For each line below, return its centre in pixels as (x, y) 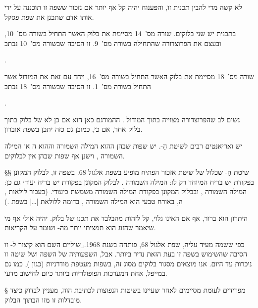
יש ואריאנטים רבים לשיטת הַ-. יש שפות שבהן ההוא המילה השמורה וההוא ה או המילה (124, 145)
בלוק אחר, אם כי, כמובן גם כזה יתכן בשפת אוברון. (74, 129)
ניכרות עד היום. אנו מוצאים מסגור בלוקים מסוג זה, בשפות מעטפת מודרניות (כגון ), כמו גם (128, 263)
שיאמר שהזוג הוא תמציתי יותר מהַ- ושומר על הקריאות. (80, 228)
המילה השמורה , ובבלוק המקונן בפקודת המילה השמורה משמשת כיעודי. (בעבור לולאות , (126, 191)
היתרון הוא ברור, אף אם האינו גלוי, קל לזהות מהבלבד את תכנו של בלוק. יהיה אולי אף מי (126, 218)
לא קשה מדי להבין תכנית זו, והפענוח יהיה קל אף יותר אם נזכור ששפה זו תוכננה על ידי (123, 7)
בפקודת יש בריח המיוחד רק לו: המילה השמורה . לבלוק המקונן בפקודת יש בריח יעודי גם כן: (129, 181)
